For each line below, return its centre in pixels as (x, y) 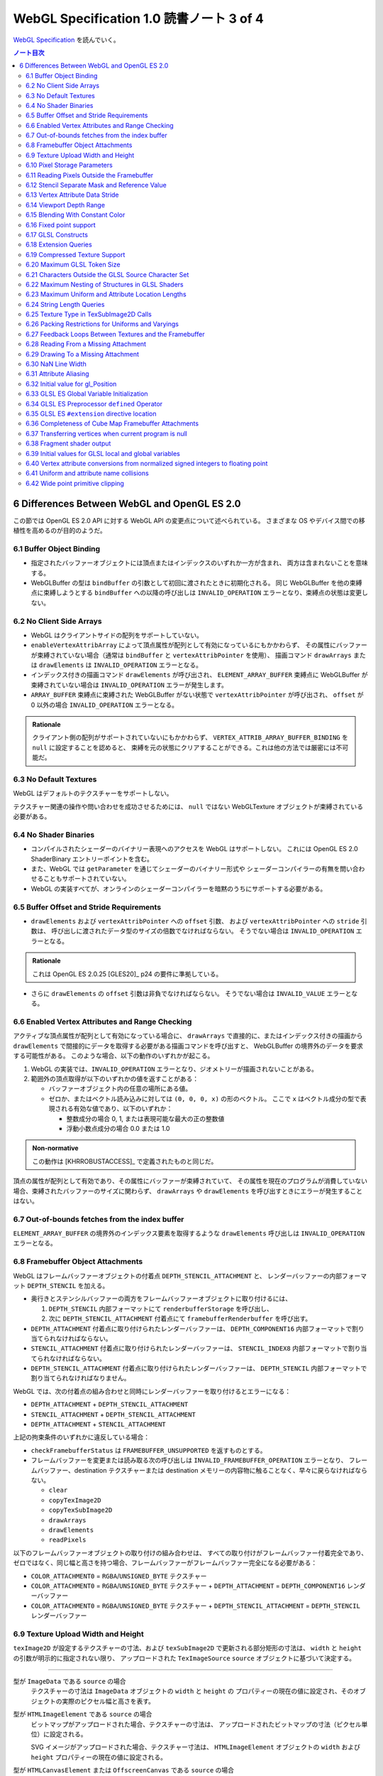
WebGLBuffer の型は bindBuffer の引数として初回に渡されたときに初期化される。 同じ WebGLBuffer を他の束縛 (196, 583)
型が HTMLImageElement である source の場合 (83, 1714)
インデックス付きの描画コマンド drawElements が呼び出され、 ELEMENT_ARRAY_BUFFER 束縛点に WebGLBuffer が (199, 675)
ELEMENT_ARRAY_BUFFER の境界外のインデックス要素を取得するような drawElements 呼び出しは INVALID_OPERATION (189, 1233)
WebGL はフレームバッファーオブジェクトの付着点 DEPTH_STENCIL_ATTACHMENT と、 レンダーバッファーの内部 (178, 1276)
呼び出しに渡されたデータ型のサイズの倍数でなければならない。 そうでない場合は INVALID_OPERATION (202, 931)
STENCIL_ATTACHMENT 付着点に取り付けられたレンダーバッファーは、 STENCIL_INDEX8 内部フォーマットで (190, 1348)
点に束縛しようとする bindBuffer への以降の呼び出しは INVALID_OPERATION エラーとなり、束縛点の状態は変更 (196, 592)
